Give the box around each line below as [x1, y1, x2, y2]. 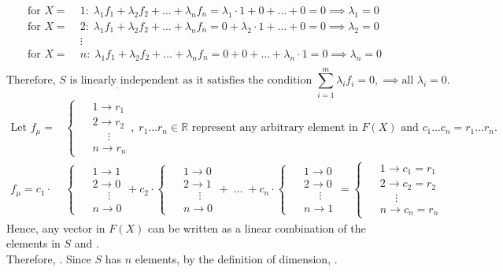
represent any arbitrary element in [191, 122, 358, 134]
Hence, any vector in [6, 219, 105, 236]
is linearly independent [69, 75, 179, 87]
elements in [6, 235, 61, 252]
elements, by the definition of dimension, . [135, 250, 338, 266]
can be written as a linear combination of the [148, 219, 366, 236]
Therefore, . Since [6, 250, 91, 266]
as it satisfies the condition [183, 75, 313, 87]
